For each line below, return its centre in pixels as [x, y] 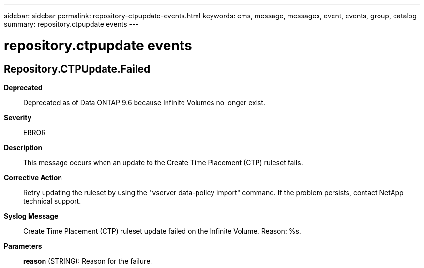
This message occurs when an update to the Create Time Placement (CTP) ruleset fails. [163, 162]
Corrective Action [33, 177]
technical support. [52, 201]
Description [23, 147]
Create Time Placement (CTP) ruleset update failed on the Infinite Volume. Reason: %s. [162, 231]
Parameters [23, 246]
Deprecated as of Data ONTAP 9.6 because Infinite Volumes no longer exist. [144, 102]
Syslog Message [31, 216]
